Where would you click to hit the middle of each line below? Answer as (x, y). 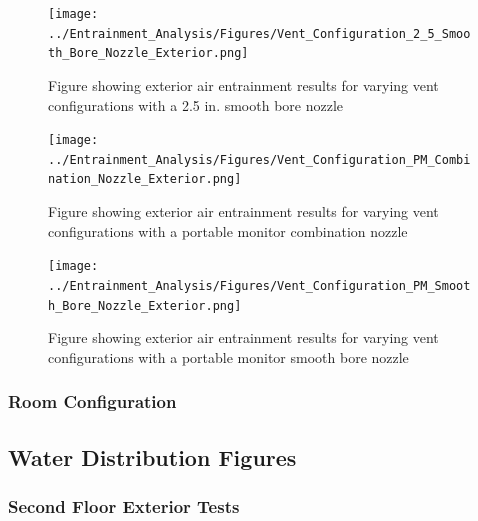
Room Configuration (92, 401)
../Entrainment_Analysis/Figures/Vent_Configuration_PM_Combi (259, 159)
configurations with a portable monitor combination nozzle (228, 230)
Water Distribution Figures (152, 456)
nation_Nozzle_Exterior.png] (145, 179)
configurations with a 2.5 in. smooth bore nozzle (196, 104)
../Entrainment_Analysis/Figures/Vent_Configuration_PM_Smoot (259, 285)
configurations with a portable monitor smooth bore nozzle (228, 356)
